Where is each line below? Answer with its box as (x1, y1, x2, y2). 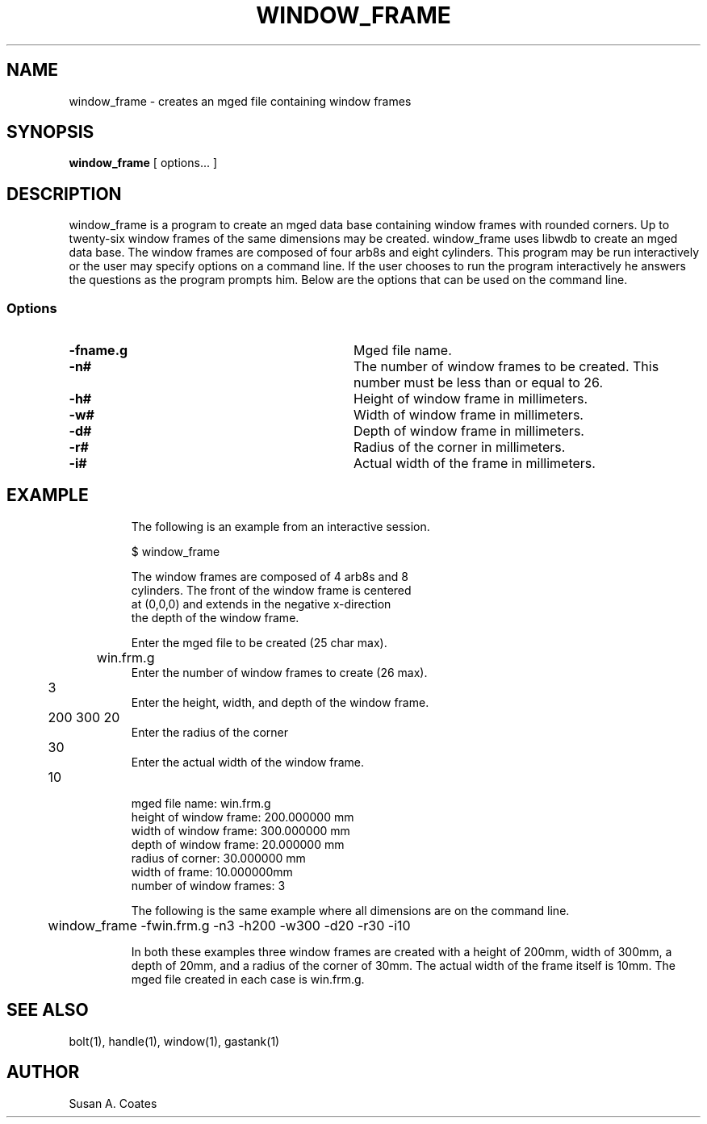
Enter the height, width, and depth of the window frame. (131, 695, 429, 709)
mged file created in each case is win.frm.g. (131, 971, 365, 986)
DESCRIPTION (6, 183, 122, 204)
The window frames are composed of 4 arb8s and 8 (131, 569, 408, 583)
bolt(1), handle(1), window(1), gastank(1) (69, 1034, 280, 1048)
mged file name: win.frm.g (131, 796, 271, 810)
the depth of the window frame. (131, 610, 299, 625)
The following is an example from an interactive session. (131, 519, 430, 533)
